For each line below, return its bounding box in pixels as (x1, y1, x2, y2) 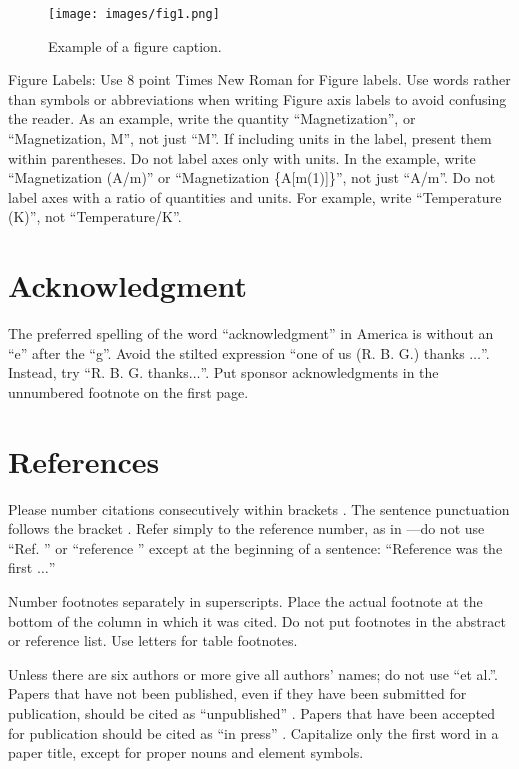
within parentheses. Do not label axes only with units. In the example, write (8, 147, 476, 168)
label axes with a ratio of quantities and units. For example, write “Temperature (8, 186, 502, 207)
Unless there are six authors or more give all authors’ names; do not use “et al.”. (8, 663, 498, 684)
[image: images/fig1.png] (48, 7, 220, 21)
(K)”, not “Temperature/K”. (8, 206, 182, 227)
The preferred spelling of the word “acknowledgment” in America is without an (8, 323, 494, 344)
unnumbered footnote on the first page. (8, 381, 249, 402)
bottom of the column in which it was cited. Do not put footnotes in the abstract (8, 610, 506, 631)
